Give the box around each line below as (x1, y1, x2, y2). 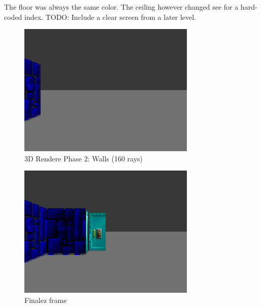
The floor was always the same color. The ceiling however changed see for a (4, 2, 239, 12)
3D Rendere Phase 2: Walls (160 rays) (24, 153, 143, 163)
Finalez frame (24, 294, 67, 305)
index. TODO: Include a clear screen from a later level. (24, 11, 197, 22)
